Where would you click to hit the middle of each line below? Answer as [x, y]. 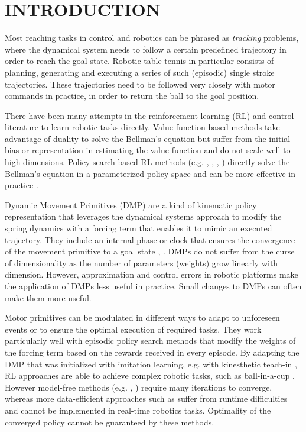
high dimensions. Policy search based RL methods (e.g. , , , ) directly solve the [147, 162]
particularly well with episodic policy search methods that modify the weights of [150, 341]
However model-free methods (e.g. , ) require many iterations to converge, [139, 387]
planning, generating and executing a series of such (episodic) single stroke [140, 72]
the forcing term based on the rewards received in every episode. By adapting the [152, 352]
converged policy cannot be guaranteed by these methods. [110, 422]
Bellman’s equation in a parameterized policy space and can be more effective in [150, 173]
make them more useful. [48, 297]
